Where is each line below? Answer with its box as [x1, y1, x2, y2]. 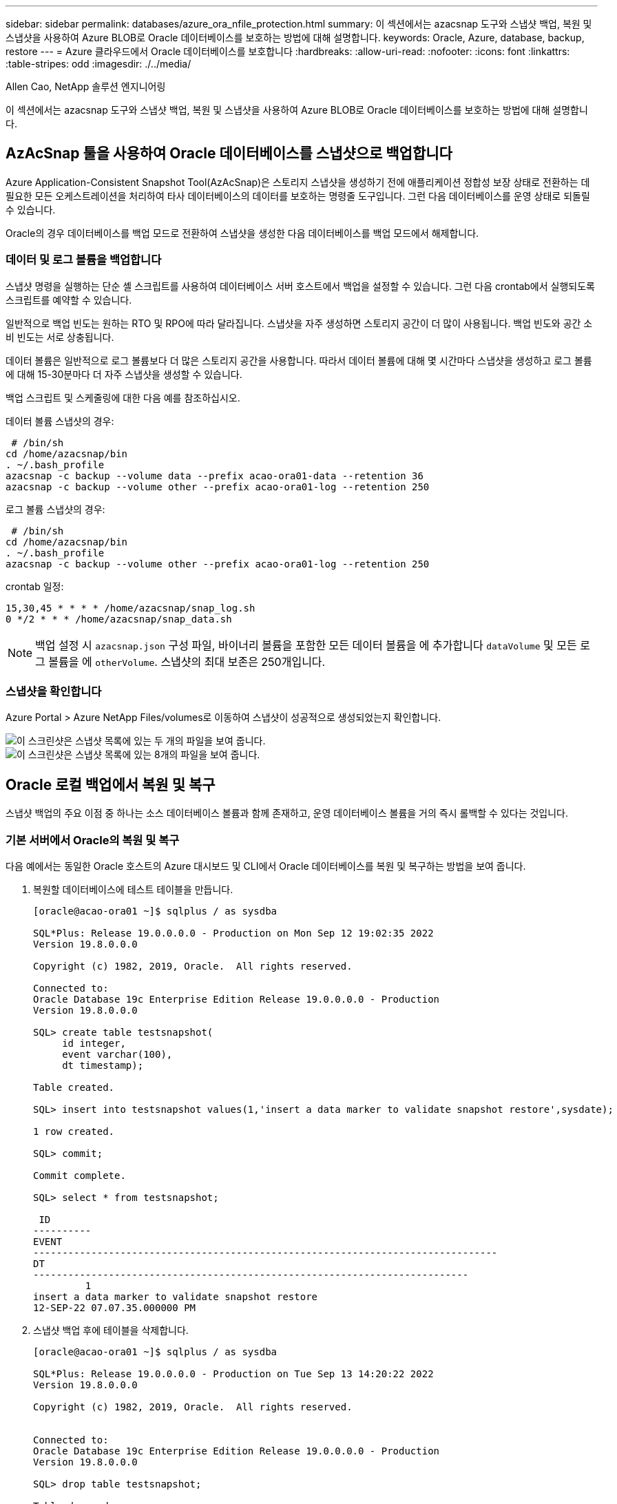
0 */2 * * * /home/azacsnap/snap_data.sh [6, 613, 232, 625]
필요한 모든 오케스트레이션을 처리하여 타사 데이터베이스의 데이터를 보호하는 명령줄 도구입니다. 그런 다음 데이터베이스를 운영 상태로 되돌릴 [6, 189, 590, 202]
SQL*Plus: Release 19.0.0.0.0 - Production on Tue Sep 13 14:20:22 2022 [33, 1368, 434, 1379]
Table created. [33, 1081, 115, 1093]
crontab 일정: [6, 580, 64, 592]
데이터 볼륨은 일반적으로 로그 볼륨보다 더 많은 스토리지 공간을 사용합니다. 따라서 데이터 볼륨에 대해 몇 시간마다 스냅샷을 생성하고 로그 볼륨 [6, 354, 592, 366]
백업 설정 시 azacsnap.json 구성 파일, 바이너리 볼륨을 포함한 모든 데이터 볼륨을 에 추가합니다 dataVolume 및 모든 [35, 638, 577, 652]
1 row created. [33, 1125, 115, 1137]
